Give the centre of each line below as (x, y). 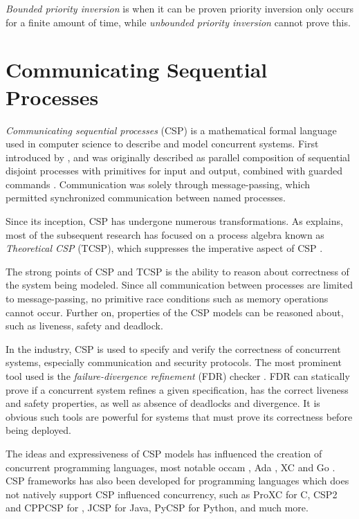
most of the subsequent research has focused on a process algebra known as (165, 234)
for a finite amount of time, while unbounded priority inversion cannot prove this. (178, 22)
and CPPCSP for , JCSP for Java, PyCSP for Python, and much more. (157, 508)
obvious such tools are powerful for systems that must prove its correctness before (179, 416)
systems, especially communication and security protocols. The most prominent (174, 362)
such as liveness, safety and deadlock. (84, 326)
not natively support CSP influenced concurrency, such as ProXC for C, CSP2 (172, 494)
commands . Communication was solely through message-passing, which (158, 184)
